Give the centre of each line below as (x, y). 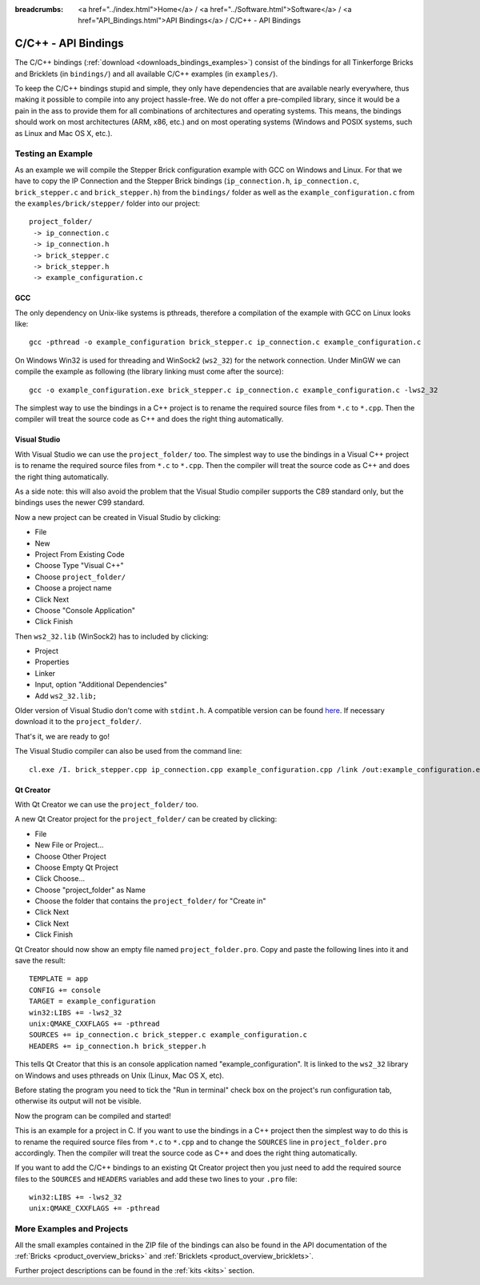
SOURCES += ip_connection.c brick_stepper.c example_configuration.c (168, 1035)
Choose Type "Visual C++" (79, 566)
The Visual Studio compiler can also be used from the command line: (128, 751)
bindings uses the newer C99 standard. (80, 502)
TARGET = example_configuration (92, 1001)
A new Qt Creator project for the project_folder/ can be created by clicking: (146, 819)
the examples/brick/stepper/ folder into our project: (107, 203)
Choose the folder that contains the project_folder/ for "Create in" (151, 901)
